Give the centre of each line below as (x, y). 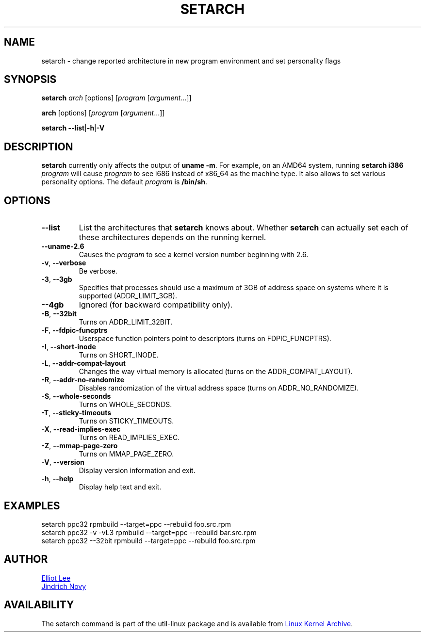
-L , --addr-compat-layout (83, 363)
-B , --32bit (59, 314)
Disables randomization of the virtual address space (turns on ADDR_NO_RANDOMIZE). (219, 388)
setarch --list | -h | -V (73, 128)
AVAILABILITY (39, 605)
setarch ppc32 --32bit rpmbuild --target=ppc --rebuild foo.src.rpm (148, 540)
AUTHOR (26, 559)
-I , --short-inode (69, 347)
